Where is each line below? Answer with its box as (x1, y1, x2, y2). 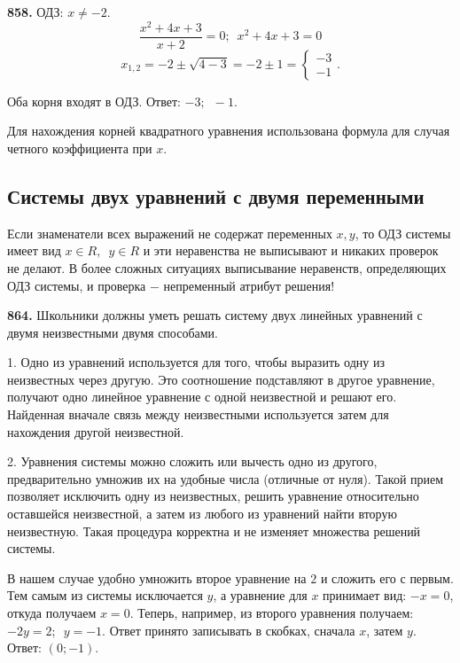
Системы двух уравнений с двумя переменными (7, 182, 425, 209)
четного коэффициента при (7, 138, 152, 157)
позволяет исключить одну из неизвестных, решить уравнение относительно (7, 487, 419, 505)
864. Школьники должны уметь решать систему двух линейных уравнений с (7, 306, 423, 324)
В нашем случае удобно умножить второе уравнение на (7, 568, 307, 587)
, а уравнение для (213, 586, 308, 604)
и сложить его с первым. (320, 568, 454, 587)
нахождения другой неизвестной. (7, 422, 184, 441)
